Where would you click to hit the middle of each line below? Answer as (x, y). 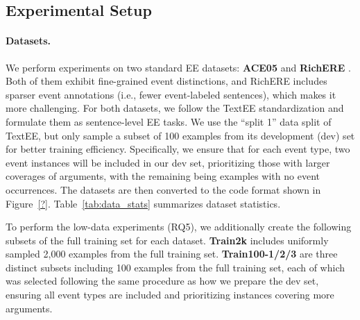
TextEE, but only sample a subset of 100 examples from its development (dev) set (180, 135)
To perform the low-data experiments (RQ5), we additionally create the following (179, 227)
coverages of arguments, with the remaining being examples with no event (163, 176)
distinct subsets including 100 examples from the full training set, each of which (175, 267)
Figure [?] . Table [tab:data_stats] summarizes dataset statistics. (143, 203)
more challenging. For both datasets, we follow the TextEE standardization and (175, 108)
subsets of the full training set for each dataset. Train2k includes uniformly (167, 240)
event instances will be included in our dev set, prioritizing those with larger (168, 162)
